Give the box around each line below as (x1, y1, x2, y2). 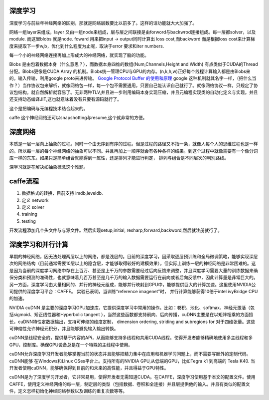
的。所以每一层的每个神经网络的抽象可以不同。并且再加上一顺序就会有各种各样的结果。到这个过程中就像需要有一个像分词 (9, 148, 258, 154)
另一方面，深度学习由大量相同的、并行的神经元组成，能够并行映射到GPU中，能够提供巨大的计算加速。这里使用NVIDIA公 (9, 281, 256, 287)
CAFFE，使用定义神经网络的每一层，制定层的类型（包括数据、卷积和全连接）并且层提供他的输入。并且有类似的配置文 (9, 381, 250, 387)
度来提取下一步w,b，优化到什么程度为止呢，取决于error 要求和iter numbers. (9, 43, 164, 49)
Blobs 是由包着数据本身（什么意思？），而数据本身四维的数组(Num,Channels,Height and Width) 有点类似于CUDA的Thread (9, 61, 259, 67)
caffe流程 (9, 177, 39, 186)
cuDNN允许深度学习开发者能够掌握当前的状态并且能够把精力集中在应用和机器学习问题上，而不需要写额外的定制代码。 (9, 351, 251, 357)
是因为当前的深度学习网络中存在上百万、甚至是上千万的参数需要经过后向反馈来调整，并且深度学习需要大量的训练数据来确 (9, 267, 258, 273)
